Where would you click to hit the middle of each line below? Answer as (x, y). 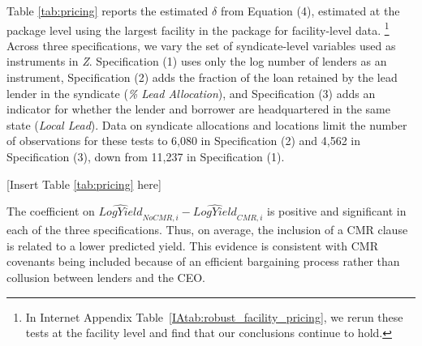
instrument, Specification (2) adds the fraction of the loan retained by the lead (202, 77)
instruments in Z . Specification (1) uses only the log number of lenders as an (197, 61)
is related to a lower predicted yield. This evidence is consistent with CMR (192, 245)
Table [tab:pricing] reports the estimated (108, 11)
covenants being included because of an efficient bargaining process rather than (203, 261)
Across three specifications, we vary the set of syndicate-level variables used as (201, 45)
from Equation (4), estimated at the (310, 11)
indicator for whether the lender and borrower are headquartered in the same (198, 109)
